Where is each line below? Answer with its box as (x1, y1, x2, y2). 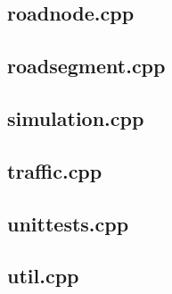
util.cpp (7, 262, 79, 290)
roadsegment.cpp (7, 52, 166, 80)
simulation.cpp (7, 104, 144, 131)
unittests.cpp (7, 209, 129, 237)
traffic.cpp (7, 156, 102, 184)
